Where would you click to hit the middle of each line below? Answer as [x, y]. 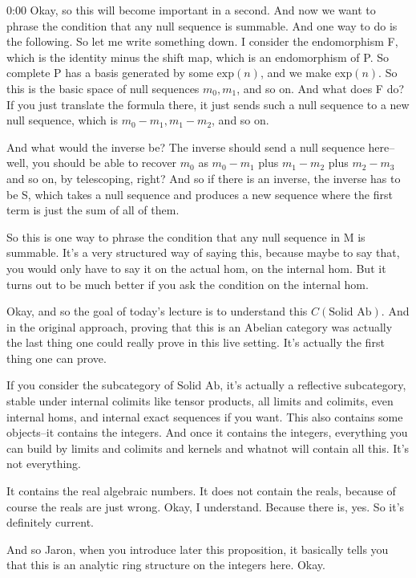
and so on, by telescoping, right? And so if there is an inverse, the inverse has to [204, 178]
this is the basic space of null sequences [103, 88]
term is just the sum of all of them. [93, 210]
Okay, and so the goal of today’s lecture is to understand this [157, 311]
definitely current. [50, 522]
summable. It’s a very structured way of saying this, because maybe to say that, [203, 252]
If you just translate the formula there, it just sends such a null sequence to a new [208, 104]
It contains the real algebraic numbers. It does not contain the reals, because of [201, 491]
